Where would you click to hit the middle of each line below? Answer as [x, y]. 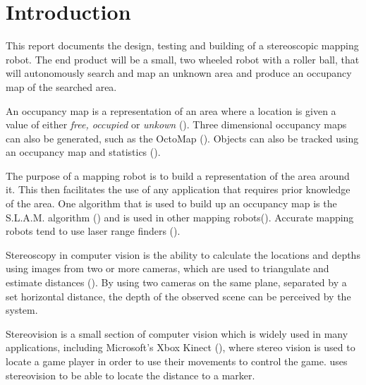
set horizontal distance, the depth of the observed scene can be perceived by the [178, 296]
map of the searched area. [61, 86]
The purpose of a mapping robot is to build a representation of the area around [178, 175]
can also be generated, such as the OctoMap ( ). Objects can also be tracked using [182, 138]
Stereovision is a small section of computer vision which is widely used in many [177, 333]
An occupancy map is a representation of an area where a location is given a [171, 110]
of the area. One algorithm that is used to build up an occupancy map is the [171, 203]
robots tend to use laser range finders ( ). [93, 231]
